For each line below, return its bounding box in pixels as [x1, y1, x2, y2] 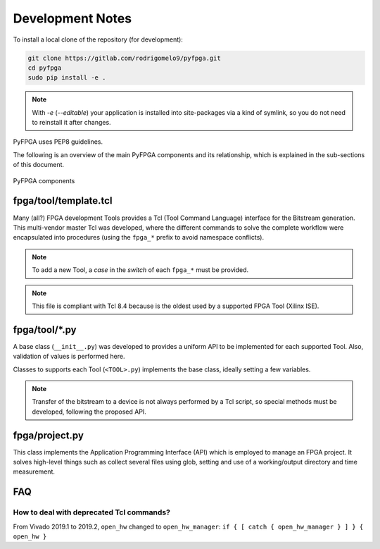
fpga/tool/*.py [13, 323, 77, 335]
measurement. [13, 467, 56, 476]
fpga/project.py [13, 429, 84, 441]
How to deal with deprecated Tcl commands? [13, 507, 170, 517]
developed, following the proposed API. [32, 407, 147, 416]
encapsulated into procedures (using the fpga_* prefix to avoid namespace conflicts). [13, 233, 264, 242]
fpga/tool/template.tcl [13, 195, 113, 207]
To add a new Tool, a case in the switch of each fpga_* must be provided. [32, 266, 249, 274]
